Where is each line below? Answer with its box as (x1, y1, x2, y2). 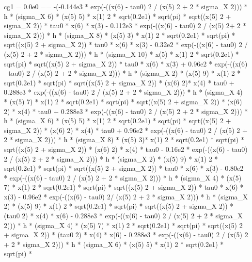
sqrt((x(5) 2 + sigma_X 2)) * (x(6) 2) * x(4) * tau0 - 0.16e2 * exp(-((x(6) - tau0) (4, 144, 248, 154)
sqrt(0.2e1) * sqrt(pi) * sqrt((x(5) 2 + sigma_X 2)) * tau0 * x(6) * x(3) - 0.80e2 (4, 163, 244, 173)
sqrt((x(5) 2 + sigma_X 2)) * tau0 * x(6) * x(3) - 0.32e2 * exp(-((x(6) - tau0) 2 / (4, 39, 248, 49)
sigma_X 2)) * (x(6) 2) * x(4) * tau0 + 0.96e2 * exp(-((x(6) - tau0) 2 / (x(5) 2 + (4, 125, 248, 135)
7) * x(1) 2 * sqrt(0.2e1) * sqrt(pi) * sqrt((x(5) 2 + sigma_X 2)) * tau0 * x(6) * (4, 182, 244, 192)
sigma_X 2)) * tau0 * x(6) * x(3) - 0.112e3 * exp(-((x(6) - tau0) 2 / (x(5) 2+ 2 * (4, 20, 246, 31)
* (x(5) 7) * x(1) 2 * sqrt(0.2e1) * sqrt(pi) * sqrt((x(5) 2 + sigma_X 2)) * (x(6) (4, 96, 242, 106)
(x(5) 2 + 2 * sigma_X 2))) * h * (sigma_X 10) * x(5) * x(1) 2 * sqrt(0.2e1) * (4, 49, 239, 59)
